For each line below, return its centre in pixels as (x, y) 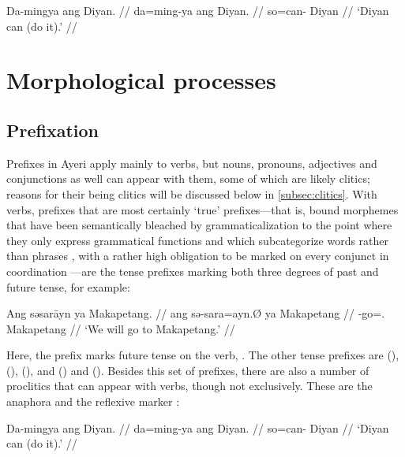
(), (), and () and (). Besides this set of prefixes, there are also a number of (188, 370)
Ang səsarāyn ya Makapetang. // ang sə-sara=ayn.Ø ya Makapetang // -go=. (196, 313)
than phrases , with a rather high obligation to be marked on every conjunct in (198, 256)
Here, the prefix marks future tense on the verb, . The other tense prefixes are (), (203, 355)
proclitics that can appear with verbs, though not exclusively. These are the (189, 386)
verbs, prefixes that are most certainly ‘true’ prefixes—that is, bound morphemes (202, 209)
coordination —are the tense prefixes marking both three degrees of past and (193, 271)
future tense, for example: (68, 286)
